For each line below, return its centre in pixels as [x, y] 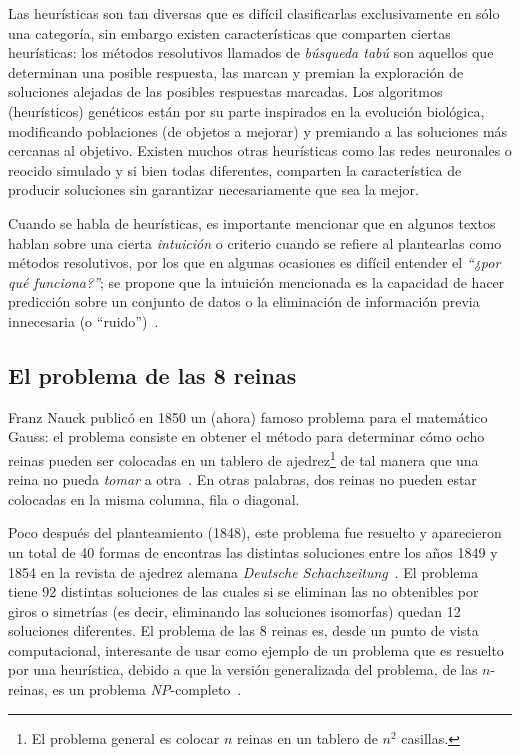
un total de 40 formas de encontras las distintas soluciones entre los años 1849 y [253, 551]
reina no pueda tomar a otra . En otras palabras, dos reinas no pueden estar [242, 479]
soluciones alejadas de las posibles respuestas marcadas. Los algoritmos [225, 91]
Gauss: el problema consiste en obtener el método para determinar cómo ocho [246, 436]
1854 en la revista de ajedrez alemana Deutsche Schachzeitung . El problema [243, 571]
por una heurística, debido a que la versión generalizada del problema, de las [243, 669]
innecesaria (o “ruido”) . [83, 320]
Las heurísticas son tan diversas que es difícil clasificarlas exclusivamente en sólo [254, 13]
